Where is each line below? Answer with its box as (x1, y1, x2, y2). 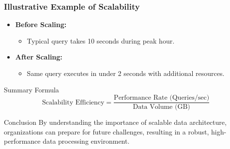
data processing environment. (43, 136, 130, 146)
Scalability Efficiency (42, 99, 105, 106)
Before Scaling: (15, 19, 67, 30)
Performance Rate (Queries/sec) (114, 94, 210, 102)
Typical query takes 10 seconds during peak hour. (27, 35, 175, 45)
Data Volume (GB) (133, 104, 190, 111)
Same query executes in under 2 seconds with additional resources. (27, 68, 225, 78)
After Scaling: (15, 52, 62, 62)
